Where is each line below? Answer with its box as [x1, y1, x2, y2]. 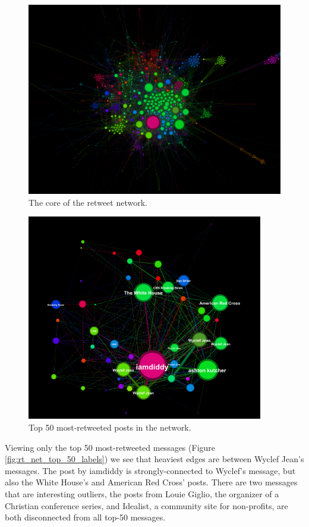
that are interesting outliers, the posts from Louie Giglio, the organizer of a [5, 487, 279, 500]
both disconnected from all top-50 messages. [5, 511, 166, 523]
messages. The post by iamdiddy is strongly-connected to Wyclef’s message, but [5, 464, 296, 476]
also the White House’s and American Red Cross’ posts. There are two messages [5, 476, 298, 488]
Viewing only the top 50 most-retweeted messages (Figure [5, 441, 216, 453]
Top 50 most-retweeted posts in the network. [29, 421, 191, 433]
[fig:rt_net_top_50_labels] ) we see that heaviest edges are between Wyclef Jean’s [5, 453, 304, 465]
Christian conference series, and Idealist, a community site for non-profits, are [5, 499, 288, 512]
